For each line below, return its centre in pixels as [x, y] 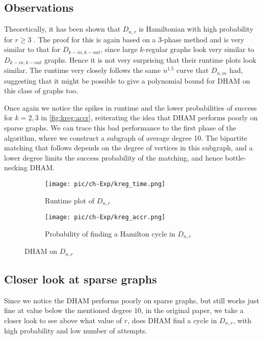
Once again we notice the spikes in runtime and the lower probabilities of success [130, 107]
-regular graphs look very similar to [199, 49]
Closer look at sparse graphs [81, 279]
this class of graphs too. [41, 90]
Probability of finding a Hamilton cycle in [110, 233]
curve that [193, 70]
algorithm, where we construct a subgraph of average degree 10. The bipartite [126, 137]
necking [16, 167]
